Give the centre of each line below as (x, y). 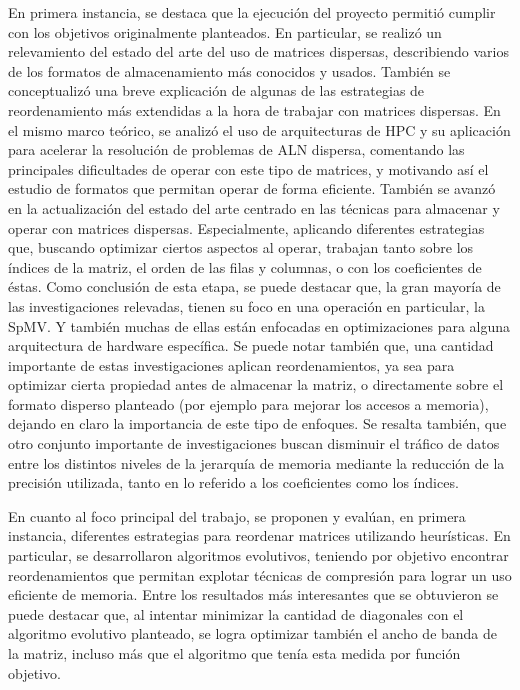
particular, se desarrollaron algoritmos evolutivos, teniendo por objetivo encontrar (258, 555)
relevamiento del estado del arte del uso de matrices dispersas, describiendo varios (258, 51)
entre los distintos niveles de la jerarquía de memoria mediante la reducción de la (256, 462)
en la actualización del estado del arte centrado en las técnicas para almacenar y (254, 207)
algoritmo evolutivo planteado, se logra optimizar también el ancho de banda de (253, 633)
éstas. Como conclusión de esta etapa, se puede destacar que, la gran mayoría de (254, 286)
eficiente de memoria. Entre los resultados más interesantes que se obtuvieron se (253, 594)
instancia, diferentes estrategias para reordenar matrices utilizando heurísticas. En (259, 535)
